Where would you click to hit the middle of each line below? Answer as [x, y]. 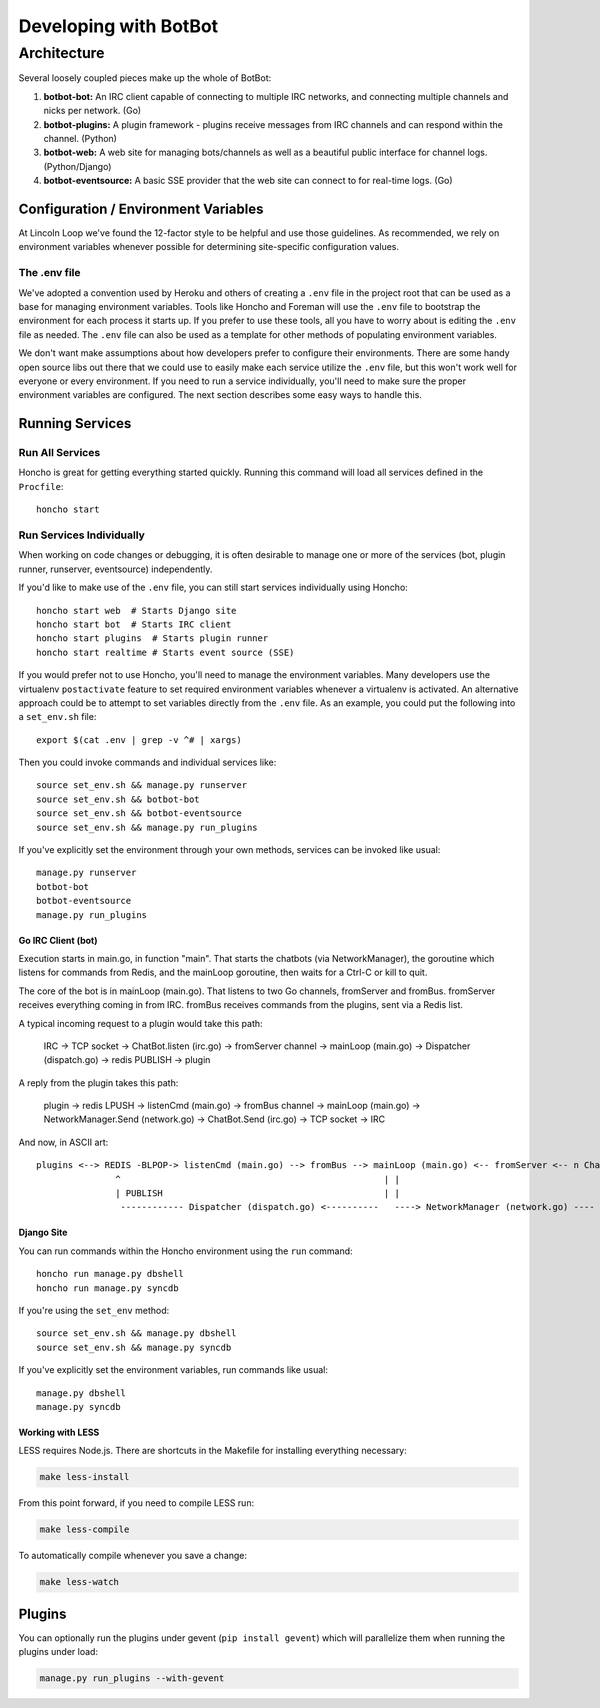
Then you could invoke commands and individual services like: [147, 762]
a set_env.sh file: [57, 717]
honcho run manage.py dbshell [110, 1274]
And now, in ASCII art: [63, 1142]
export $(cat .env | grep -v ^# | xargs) [139, 739]
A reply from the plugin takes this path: [98, 1082]
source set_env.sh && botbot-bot [118, 799]
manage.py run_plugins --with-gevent [132, 1678]
